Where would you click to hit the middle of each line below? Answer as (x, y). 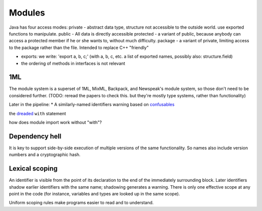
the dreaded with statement (38, 113)
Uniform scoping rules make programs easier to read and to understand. (81, 203)
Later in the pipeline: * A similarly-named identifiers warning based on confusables (92, 105)
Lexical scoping (33, 168)
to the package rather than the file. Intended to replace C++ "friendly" (79, 47)
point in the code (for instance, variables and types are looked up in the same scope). (95, 193)
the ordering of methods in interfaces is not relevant (73, 63)
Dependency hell (35, 136)
